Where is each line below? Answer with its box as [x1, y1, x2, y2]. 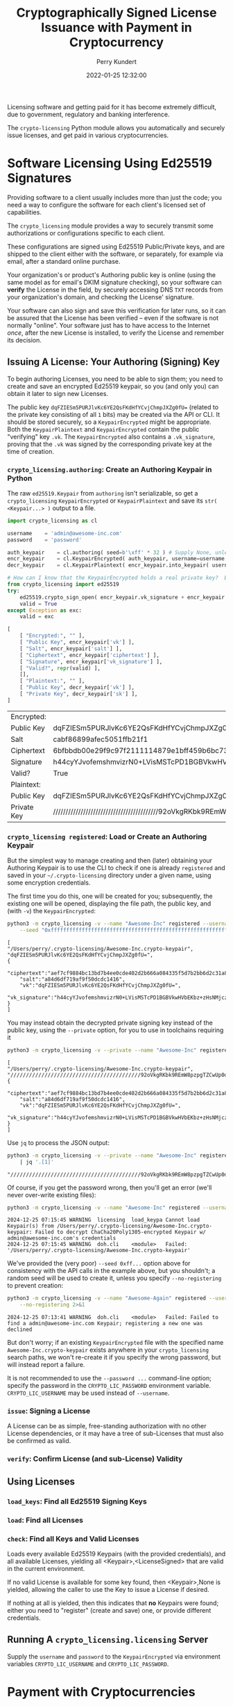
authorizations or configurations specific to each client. [7, 228, 165, 237]
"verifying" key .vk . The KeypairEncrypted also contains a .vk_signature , [7, 432, 216, 441]
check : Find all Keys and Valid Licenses [7, 1533, 140, 1543]
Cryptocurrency [69, 35, 164, 50]
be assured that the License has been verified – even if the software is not [7, 313, 219, 322]
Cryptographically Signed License [16, 5, 217, 21]
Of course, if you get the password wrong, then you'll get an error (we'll [7, 1183, 212, 1192]
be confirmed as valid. [7, 1437, 71, 1445]
